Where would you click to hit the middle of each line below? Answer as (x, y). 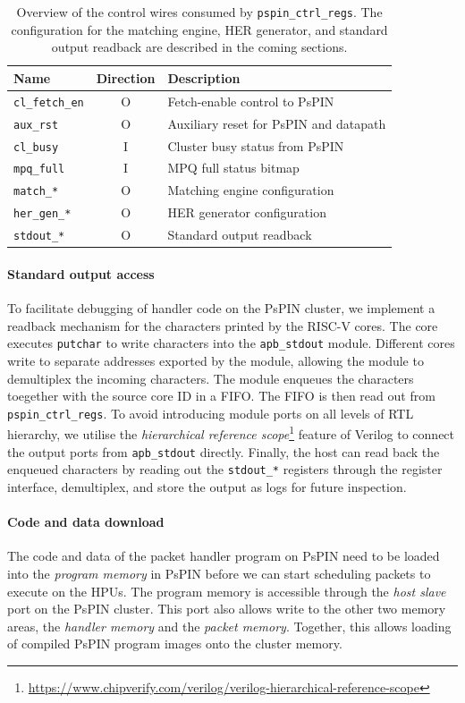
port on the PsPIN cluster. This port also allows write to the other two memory (227, 609)
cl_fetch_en (49, 102)
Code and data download (86, 522)
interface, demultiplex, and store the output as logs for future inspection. (207, 486)
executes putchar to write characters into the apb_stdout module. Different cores (231, 343)
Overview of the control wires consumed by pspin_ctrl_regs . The (199, 12)
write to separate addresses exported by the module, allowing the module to (216, 360)
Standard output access (81, 273)
